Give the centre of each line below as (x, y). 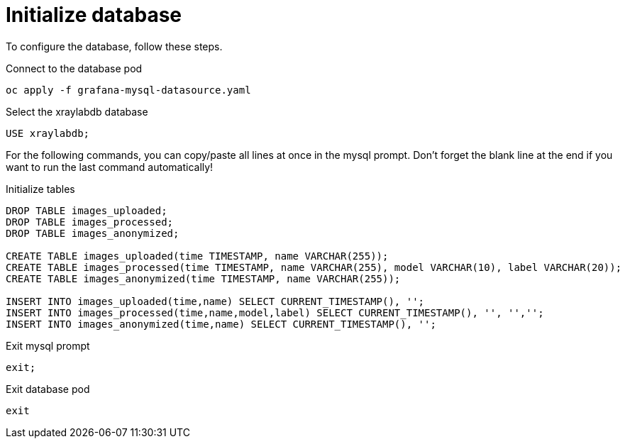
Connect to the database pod (74, 68)
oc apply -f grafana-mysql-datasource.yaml (128, 90)
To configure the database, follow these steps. (114, 46)
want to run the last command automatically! (110, 167)
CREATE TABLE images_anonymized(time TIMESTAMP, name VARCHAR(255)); (203, 278)
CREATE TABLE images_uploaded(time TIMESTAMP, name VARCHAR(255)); (197, 256)
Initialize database (94, 15)
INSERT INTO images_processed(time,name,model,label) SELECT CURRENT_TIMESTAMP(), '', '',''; (275, 312)
